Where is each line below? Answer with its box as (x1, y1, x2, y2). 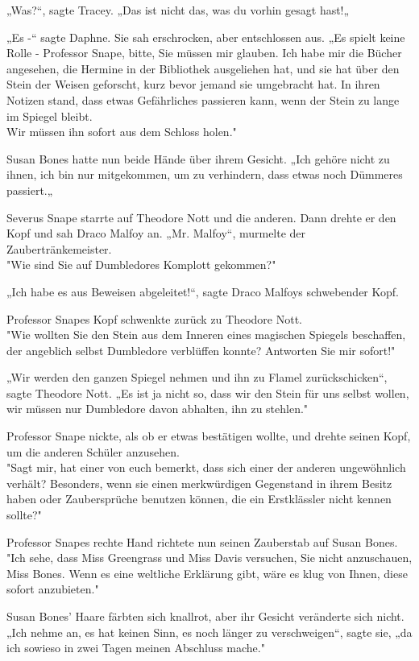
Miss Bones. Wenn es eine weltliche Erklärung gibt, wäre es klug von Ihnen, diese (6, 564, 408, 581)
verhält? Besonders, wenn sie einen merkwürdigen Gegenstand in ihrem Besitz (6, 474, 392, 491)
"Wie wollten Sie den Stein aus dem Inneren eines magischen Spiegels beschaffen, (6, 326, 406, 343)
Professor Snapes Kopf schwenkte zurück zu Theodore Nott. (6, 310, 302, 327)
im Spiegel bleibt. (6, 107, 93, 124)
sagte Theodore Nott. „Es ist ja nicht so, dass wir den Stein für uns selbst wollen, (6, 384, 409, 401)
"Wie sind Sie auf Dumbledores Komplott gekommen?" (6, 256, 276, 273)
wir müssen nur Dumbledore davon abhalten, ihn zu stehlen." (6, 400, 309, 417)
